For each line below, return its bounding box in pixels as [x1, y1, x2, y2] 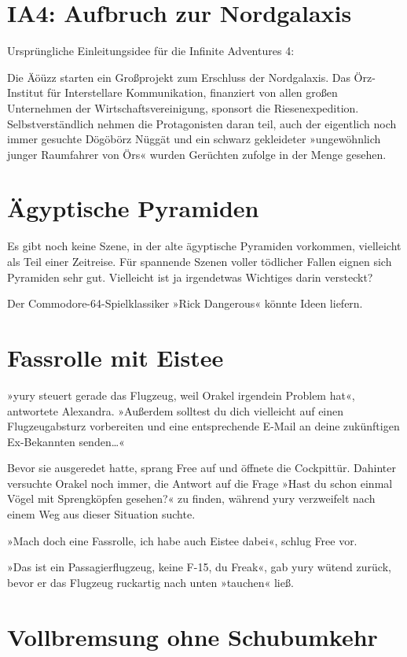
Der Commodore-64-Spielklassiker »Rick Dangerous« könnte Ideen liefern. [7, 295, 363, 312]
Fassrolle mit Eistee [7, 341, 224, 373]
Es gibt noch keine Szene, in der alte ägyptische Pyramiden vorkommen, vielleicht [7, 238, 401, 254]
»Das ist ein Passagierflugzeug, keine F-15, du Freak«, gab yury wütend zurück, [7, 559, 391, 575]
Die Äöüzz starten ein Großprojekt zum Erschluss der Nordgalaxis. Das [7, 68, 350, 85]
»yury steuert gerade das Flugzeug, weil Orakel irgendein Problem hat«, [7, 386, 355, 403]
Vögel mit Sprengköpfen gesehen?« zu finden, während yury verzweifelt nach [7, 490, 376, 507]
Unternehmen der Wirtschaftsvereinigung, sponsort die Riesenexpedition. [7, 99, 359, 116]
